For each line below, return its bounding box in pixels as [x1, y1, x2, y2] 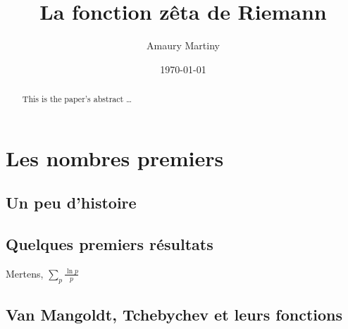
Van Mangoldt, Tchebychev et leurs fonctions [6, 304, 343, 325]
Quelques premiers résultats [6, 233, 213, 255]
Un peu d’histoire [6, 192, 137, 213]
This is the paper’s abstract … [22, 93, 132, 105]
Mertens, [6, 266, 44, 280]
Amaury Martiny [147, 38, 220, 53]
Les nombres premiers [6, 143, 224, 172]
